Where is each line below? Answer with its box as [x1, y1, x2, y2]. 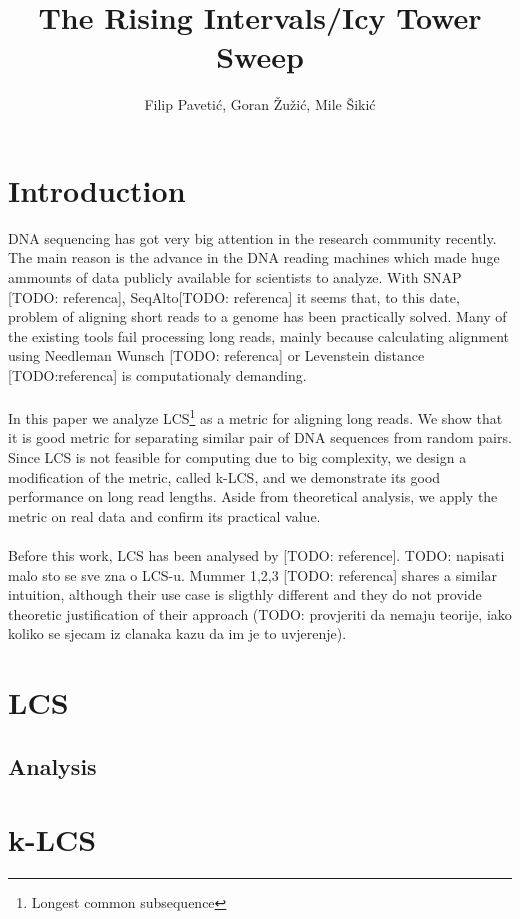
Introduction [8, 169, 186, 210]
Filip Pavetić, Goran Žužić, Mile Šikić [144, 94, 376, 115]
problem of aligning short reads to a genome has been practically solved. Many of [8, 306, 507, 327]
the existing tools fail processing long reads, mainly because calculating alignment [8, 325, 510, 346]
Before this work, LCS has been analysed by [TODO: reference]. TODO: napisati [8, 545, 505, 565]
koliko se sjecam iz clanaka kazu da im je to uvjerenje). [8, 623, 347, 644]
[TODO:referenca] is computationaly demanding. [8, 365, 307, 385]
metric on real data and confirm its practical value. [8, 505, 321, 526]
